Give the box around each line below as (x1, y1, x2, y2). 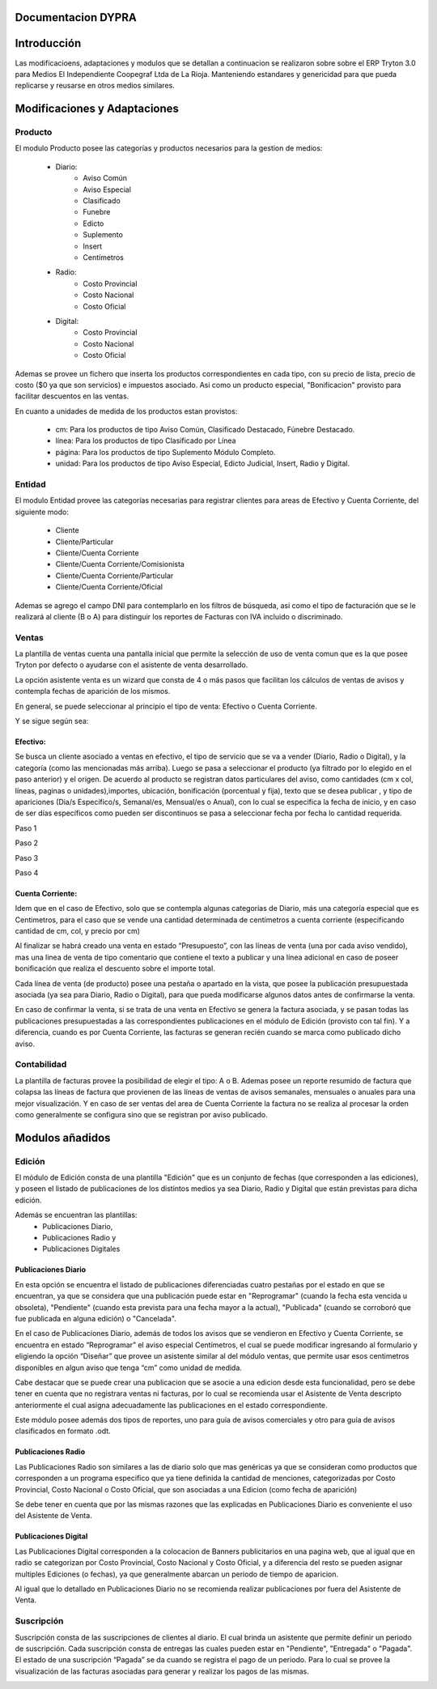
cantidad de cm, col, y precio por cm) (15, 926, 141, 936)
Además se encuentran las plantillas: (15, 1210, 138, 1220)
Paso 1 (15, 823, 37, 833)
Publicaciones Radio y (42, 1233, 117, 1242)
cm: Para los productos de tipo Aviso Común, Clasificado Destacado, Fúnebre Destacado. (55, 425, 355, 435)
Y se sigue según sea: (15, 716, 89, 725)
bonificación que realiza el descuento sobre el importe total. (15, 964, 216, 973)
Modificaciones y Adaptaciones (15, 102, 180, 116)
